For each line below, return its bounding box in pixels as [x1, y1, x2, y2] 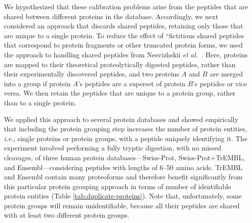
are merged [209, 69, 243, 79]
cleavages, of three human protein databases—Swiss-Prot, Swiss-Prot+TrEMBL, [4, 152, 245, 162]
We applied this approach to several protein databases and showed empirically [4, 114, 238, 124]
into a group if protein [4, 78, 71, 88]
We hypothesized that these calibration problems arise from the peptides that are [4, 1, 248, 11]
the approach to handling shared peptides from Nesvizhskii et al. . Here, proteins [4, 49, 248, 59]
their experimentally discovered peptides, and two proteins [4, 69, 180, 79]
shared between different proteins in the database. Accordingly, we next [4, 11, 218, 21]
